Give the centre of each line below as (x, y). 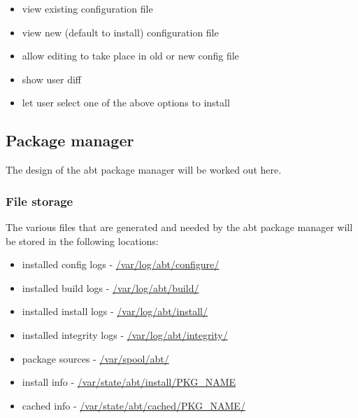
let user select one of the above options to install (126, 103)
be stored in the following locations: (82, 241)
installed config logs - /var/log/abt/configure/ (121, 264)
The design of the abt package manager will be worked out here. (144, 170)
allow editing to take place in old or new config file (130, 56)
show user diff (51, 79)
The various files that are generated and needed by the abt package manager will (179, 227)
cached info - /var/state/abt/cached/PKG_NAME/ (134, 405)
